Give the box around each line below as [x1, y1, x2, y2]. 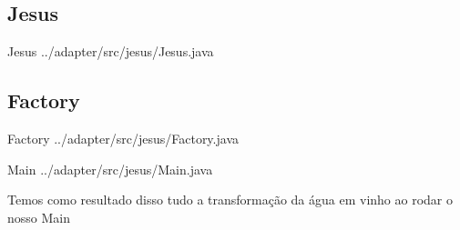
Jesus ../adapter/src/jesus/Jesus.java [7, 42, 214, 61]
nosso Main [7, 207, 70, 226]
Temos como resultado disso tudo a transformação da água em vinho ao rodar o [7, 190, 454, 209]
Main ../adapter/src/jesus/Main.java [7, 159, 213, 178]
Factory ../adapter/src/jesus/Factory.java [7, 129, 239, 147]
